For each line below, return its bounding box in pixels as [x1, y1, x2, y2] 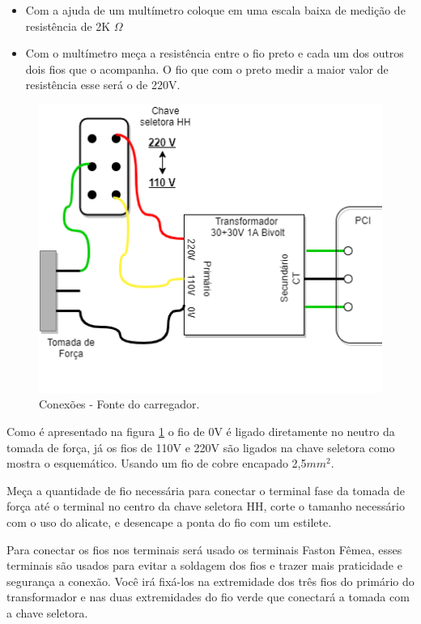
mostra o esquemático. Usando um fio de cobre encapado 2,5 [6, 455, 307, 472]
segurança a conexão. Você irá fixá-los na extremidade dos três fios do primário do [6, 572, 415, 589]
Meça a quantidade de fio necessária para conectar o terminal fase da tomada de [6, 481, 405, 498]
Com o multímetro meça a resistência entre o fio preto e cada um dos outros [25, 45, 404, 62]
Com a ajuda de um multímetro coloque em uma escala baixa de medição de [25, 2, 406, 18]
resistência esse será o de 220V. [25, 76, 181, 93]
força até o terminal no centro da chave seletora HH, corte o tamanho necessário [6, 498, 405, 515]
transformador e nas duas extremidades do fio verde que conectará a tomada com [6, 588, 410, 605]
